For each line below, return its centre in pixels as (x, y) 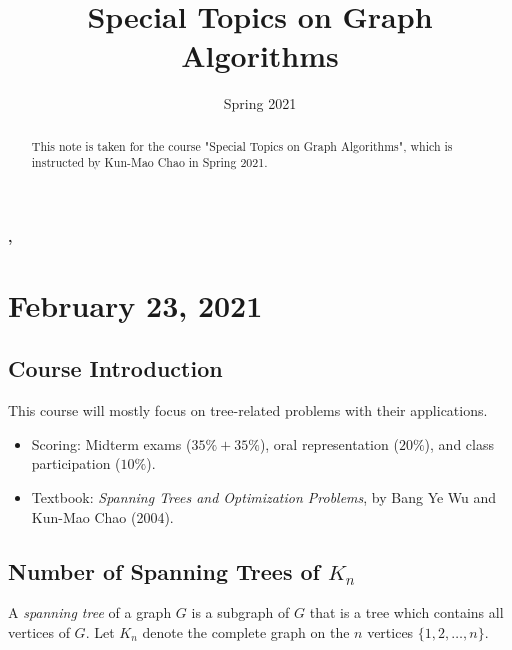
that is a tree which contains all (406, 612)
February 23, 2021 (135, 304)
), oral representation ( (329, 443)
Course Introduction (115, 368)
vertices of (39, 631)
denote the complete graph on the (246, 631)
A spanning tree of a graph (90, 612)
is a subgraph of (240, 612)
